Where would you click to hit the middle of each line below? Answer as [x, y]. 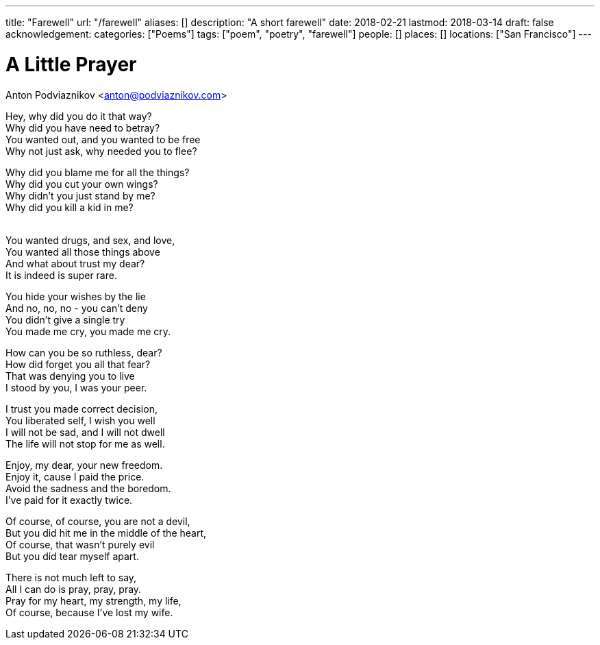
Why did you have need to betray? [83, 127]
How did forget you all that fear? [78, 364]
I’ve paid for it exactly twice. [69, 500]
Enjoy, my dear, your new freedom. [84, 465]
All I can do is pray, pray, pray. [74, 589]
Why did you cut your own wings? [82, 184]
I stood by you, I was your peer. [76, 387]
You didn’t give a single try [65, 319]
